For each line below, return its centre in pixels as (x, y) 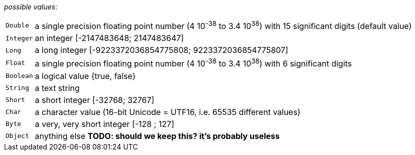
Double (17, 25)
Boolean (19, 76)
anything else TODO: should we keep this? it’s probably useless (157, 136)
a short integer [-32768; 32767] (95, 100)
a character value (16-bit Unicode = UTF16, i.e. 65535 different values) (167, 112)
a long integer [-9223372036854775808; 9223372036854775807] (161, 50)
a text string (57, 88)
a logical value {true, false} (85, 76)
